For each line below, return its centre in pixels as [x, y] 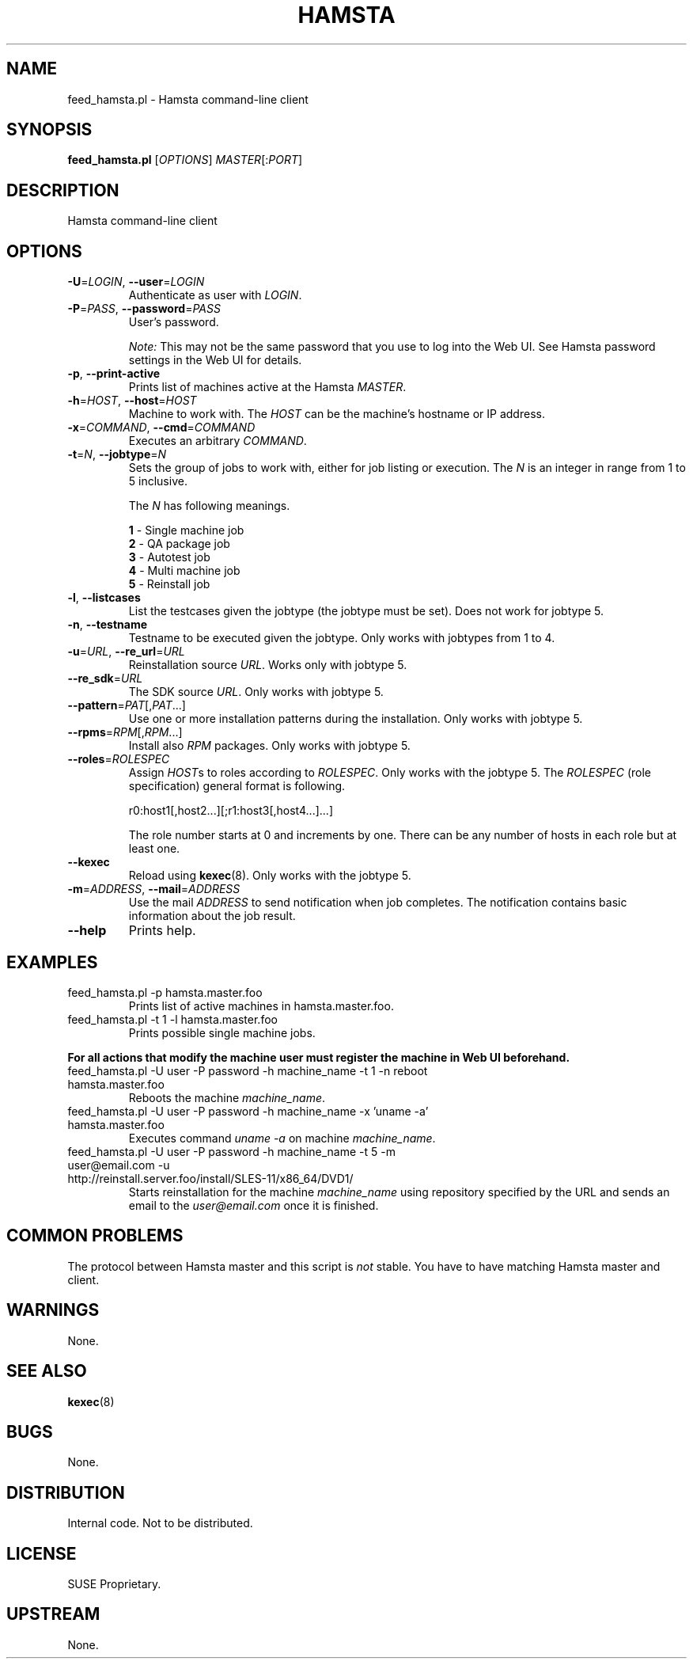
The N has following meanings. [209, 506]
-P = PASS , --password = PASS [144, 309]
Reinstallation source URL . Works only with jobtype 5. [268, 665]
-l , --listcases [104, 598]
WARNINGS [53, 1310]
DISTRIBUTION [66, 1492]
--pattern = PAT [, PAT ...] [127, 705]
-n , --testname [107, 625]
